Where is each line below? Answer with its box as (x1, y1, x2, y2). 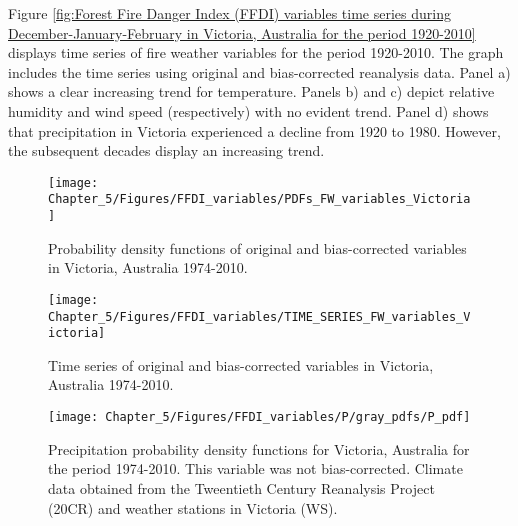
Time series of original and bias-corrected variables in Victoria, (48, 354, 434, 375)
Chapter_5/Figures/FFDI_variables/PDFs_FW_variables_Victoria (48, 192, 471, 207)
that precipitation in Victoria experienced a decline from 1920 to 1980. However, (8, 120, 501, 141)
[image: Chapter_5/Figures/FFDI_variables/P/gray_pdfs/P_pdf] (48, 410, 471, 425)
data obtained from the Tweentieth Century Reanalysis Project (48, 477, 435, 498)
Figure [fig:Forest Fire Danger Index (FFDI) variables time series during (8, 3, 451, 23)
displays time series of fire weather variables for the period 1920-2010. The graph (8, 42, 504, 63)
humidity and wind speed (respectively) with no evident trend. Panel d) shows (8, 100, 489, 121)
